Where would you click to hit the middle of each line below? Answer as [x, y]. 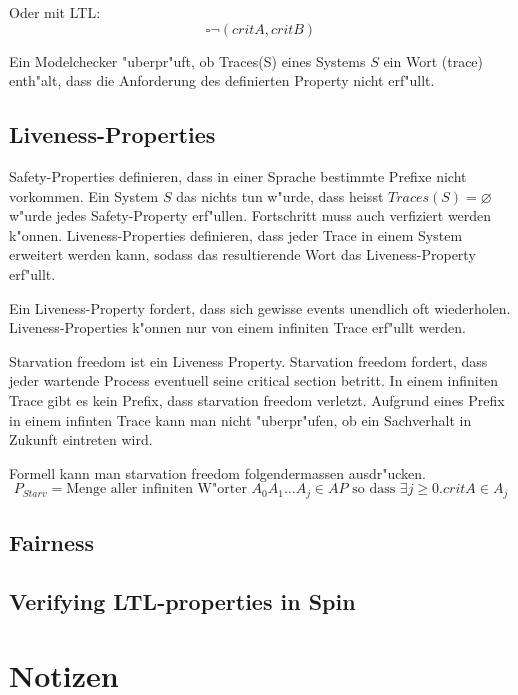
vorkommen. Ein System [84, 195]
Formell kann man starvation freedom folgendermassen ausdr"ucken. [218, 472]
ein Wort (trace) [433, 60]
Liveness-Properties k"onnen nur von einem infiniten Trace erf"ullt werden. [238, 327]
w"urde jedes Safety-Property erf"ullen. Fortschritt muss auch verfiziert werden [250, 215]
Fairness [52, 542]
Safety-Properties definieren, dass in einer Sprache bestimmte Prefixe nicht [238, 175]
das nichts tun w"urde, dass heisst [280, 195]
